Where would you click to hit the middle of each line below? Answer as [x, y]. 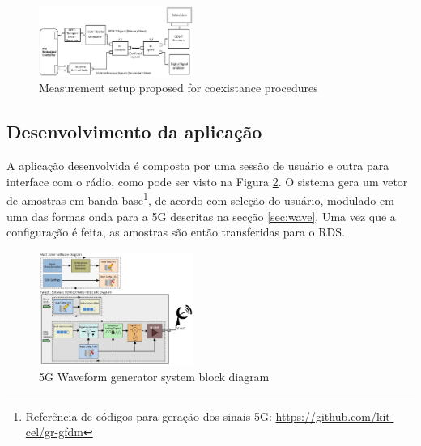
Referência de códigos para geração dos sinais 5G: [149, 416]
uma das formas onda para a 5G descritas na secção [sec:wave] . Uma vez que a [201, 216]
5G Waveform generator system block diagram [154, 377]
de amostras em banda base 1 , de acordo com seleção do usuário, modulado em [200, 199]
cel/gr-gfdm [55, 432]
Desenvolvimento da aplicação [134, 132]
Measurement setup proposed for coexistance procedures [179, 88]
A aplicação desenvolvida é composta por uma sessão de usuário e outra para [198, 166]
